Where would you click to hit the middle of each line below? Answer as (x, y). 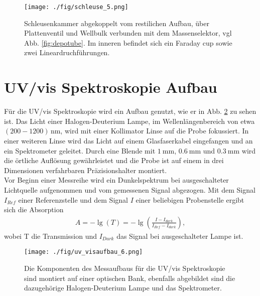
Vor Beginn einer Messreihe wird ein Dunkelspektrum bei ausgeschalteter (116, 180)
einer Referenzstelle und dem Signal (73, 199)
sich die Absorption (34, 209)
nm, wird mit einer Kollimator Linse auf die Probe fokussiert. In (150, 131)
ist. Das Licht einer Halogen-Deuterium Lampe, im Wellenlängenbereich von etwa (129, 121)
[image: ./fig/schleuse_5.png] (76, 7)
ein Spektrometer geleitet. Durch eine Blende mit (80, 150)
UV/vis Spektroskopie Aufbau (111, 87)
